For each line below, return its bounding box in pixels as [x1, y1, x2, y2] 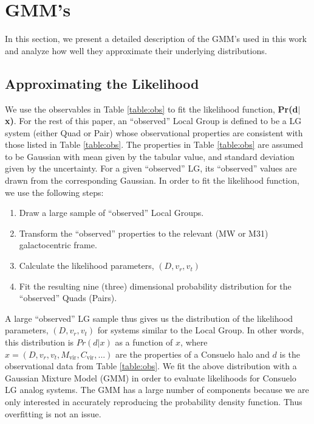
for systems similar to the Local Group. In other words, [97, 324, 304, 336]
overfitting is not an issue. [5, 407, 101, 420]
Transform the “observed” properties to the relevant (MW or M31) [19, 226, 268, 239]
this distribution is [5, 336, 74, 349]
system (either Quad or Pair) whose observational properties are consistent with [5, 126, 303, 139]
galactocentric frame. [19, 238, 97, 251]
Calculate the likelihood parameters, [19, 259, 154, 272]
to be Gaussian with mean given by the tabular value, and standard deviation [5, 150, 295, 162]
